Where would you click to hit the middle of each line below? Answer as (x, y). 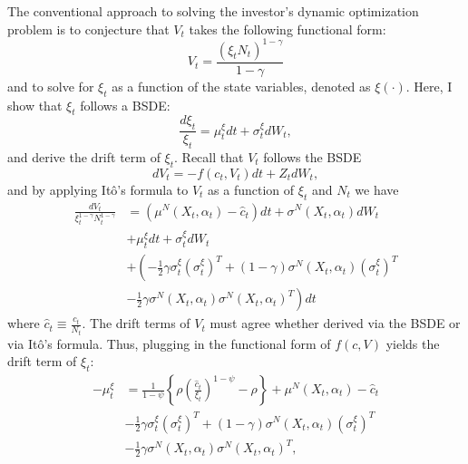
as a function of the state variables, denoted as (241, 86)
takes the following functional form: (288, 29)
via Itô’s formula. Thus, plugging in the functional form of (169, 343)
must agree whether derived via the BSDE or (335, 323)
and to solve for (51, 86)
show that (35, 105)
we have (377, 189)
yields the (413, 343)
